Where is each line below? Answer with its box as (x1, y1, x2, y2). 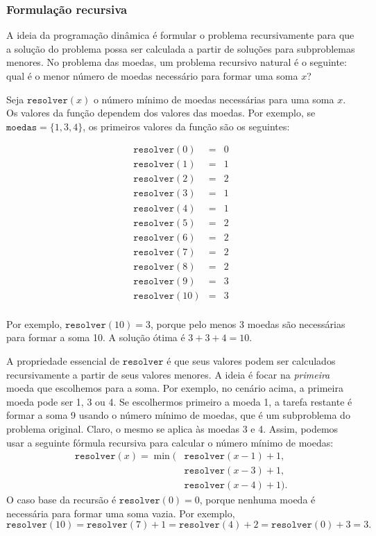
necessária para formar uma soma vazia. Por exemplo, (6, 505, 235, 520)
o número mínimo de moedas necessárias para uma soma (93, 92, 334, 106)
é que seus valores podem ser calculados (166, 353, 336, 368)
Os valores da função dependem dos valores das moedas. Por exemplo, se (6, 105, 316, 120)
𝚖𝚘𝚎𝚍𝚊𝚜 (6, 122, 37, 132)
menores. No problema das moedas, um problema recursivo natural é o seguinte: (6, 55, 347, 69)
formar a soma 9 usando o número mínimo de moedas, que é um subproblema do (6, 408, 350, 422)
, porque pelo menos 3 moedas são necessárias (150, 316, 345, 331)
